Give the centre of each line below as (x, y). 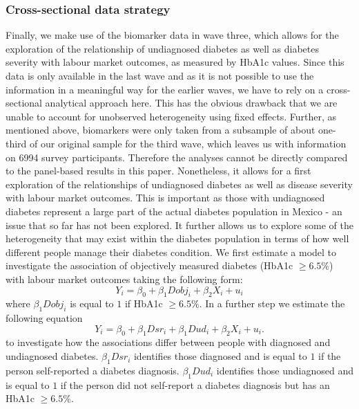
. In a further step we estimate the (272, 303)
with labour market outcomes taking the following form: (124, 279)
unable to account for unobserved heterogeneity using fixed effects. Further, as (171, 116)
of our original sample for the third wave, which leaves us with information (188, 143)
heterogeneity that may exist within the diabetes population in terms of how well (177, 238)
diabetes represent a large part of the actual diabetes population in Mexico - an (174, 211)
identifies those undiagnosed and (285, 370)
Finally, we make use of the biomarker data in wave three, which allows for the (172, 35)
